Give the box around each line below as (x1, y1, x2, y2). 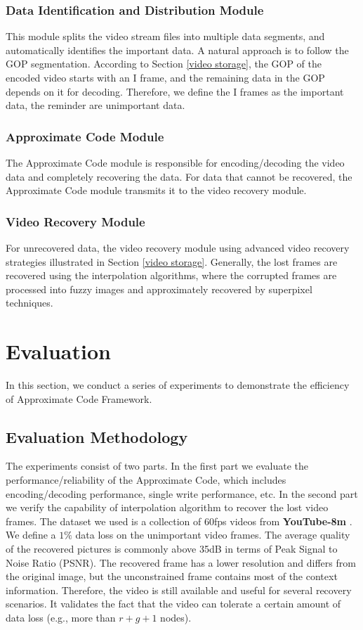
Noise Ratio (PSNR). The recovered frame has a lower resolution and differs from (6, 555, 356, 570)
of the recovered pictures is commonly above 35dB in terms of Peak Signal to (6, 541, 338, 556)
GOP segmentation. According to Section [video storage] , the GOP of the (6, 56, 322, 71)
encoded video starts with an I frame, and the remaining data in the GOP (6, 70, 325, 84)
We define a (6, 527, 56, 542)
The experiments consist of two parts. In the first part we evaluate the (6, 458, 308, 473)
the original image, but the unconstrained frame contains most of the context (6, 569, 338, 584)
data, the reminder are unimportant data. (6, 98, 185, 112)
